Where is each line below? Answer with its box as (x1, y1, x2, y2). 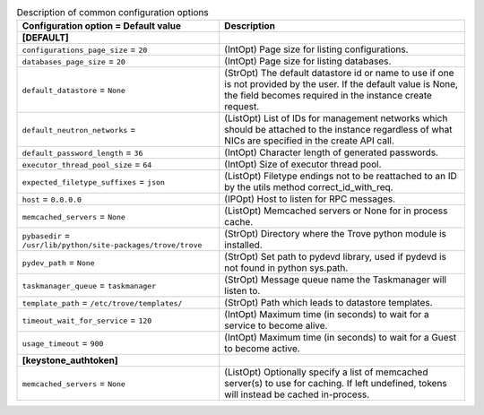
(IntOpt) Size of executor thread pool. (224, 158, 382, 170)
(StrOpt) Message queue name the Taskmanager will (224, 273, 447, 286)
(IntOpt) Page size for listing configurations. (224, 43, 409, 56)
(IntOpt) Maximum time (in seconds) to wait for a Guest (224, 332, 457, 344)
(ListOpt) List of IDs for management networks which (224, 112, 448, 125)
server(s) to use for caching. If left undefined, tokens (224, 377, 447, 390)
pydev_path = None (22, 256, 95, 269)
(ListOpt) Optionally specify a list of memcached (224, 366, 428, 378)
